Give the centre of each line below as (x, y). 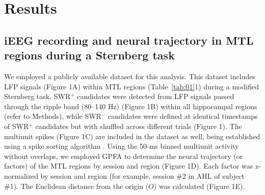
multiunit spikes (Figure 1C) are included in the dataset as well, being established (132, 136)
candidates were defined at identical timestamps (183, 116)
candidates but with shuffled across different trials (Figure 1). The (139, 126)
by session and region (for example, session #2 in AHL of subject (142, 175)
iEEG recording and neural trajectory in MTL (129, 40)
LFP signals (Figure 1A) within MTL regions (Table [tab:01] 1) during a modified (131, 86)
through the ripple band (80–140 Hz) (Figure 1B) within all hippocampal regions (131, 106)
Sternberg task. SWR (37, 96)
